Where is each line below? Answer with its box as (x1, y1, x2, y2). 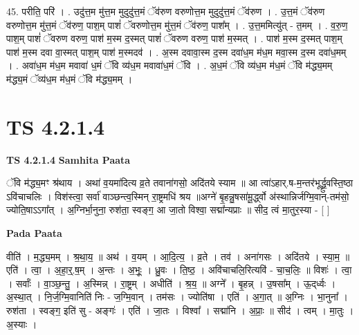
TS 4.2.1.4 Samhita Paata (6, 152, 131, 166)
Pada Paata (6, 226, 62, 240)
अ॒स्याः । (6, 316, 37, 331)
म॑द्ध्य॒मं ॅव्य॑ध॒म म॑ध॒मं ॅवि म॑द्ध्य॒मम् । (6, 71, 133, 86)
